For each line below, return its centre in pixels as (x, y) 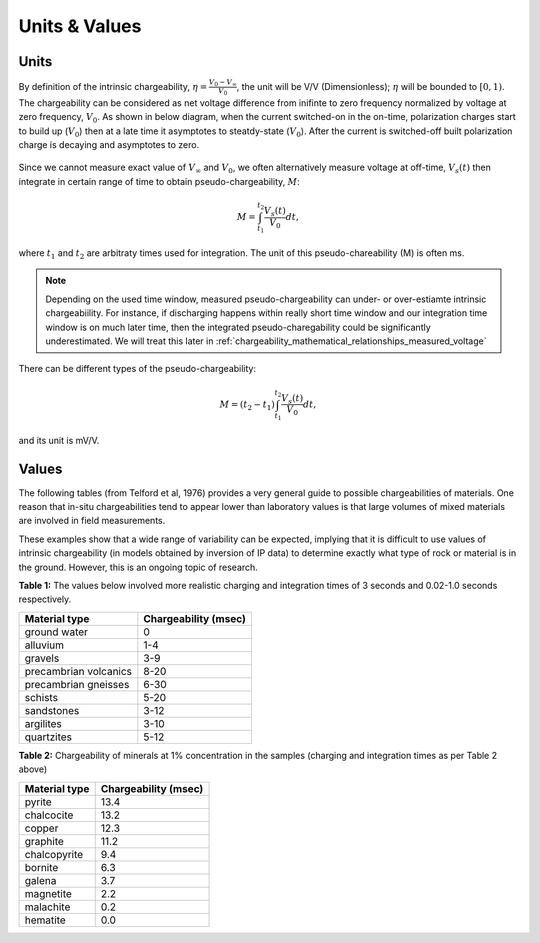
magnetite (48, 893)
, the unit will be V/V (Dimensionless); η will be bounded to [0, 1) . (370, 86)
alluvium (44, 645)
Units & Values (80, 26)
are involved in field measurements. (92, 521)
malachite (47, 907)
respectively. (45, 599)
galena (40, 880)
